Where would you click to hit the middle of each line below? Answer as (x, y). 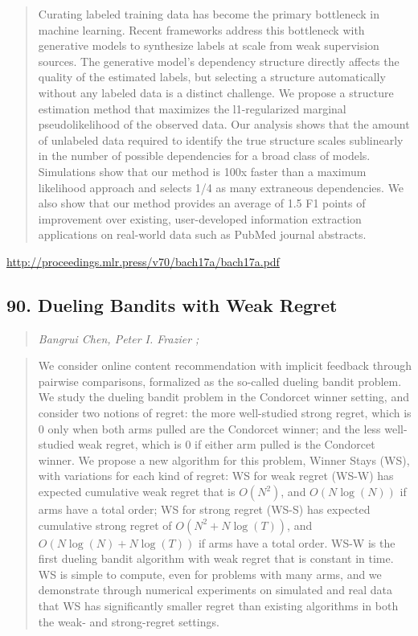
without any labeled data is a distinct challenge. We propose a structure (216, 92)
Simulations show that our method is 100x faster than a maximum (202, 171)
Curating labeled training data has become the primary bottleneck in (209, 14)
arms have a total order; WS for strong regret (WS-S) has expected (204, 509)
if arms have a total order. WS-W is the (297, 542)
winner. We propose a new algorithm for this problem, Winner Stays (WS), (224, 460)
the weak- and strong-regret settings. (129, 621)
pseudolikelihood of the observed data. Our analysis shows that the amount (224, 124)
